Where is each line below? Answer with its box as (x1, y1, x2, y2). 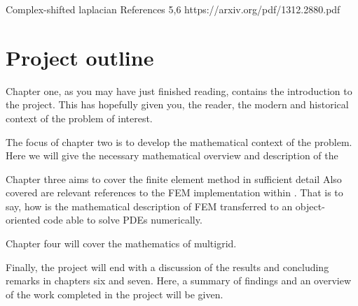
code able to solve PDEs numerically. (43, 212, 202, 227)
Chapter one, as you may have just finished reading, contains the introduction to (6, 83, 352, 98)
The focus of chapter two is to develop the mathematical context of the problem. (6, 134, 352, 149)
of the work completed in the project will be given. (6, 286, 223, 301)
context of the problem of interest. (6, 110, 153, 125)
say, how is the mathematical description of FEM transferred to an (6, 198, 293, 213)
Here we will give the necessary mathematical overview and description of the (6, 148, 338, 163)
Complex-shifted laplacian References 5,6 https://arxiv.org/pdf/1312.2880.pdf (6, 2, 340, 16)
